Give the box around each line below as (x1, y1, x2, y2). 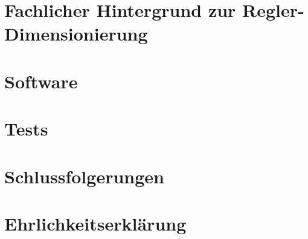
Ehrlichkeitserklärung (4, 211, 187, 235)
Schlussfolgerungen (4, 163, 164, 188)
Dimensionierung (4, 21, 148, 46)
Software (4, 68, 78, 93)
